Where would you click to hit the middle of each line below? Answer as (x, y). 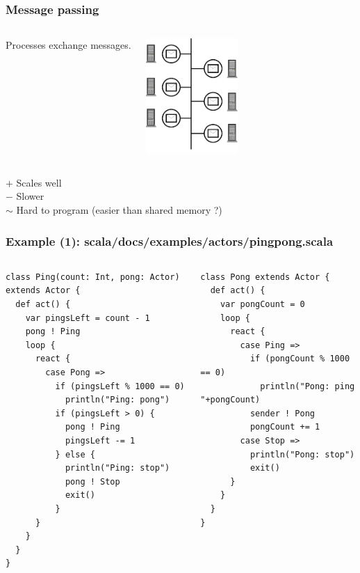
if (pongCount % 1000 (300, 359)
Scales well (39, 182)
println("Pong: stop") (302, 454)
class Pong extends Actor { (265, 277)
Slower (30, 196)
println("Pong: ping (308, 386)
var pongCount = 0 (262, 305)
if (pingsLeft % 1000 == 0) (120, 386)
